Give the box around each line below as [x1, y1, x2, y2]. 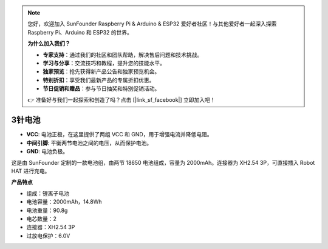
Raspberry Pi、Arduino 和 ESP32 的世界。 [27, 28, 133, 36]
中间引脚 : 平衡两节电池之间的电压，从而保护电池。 [26, 139, 152, 147]
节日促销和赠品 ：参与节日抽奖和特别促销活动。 [43, 85, 160, 92]
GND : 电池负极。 [26, 148, 69, 155]
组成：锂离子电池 [26, 190, 69, 197]
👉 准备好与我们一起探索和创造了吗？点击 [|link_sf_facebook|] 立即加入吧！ [27, 96, 216, 103]
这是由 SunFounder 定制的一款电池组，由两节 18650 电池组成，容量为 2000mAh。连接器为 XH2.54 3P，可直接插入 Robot [11, 159, 315, 166]
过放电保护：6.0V [26, 232, 70, 239]
